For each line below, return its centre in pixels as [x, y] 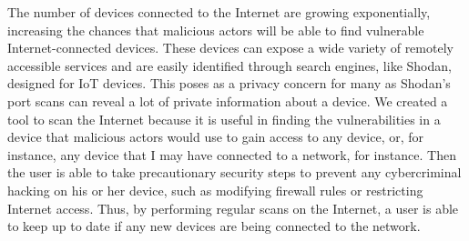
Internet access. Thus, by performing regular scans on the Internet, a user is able [233, 208]
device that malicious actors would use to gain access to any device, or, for [216, 137]
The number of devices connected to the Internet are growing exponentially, [219, 12]
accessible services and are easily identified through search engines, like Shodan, [229, 65]
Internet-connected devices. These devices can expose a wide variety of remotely [230, 48]
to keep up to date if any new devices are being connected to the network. [214, 226]
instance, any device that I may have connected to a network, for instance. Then [232, 154]
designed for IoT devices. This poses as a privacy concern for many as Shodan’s [229, 83]
